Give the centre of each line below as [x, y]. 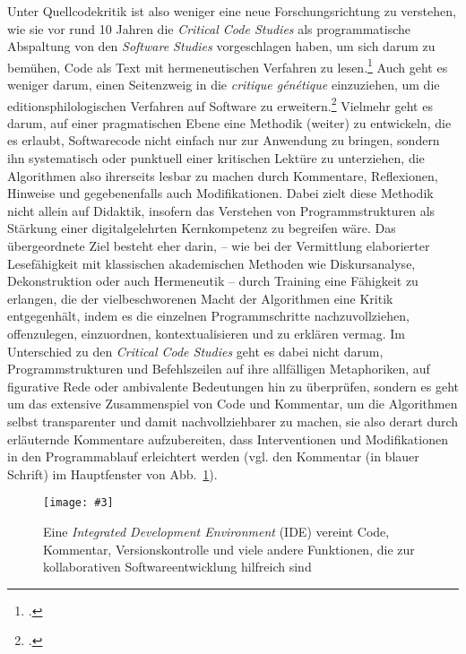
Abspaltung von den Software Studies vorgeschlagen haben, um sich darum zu [221, 46]
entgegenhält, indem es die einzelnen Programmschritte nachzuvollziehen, [208, 316]
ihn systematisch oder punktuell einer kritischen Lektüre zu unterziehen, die [216, 158]
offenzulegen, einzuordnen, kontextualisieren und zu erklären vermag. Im [207, 333]
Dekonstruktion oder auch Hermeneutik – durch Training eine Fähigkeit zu [213, 281]
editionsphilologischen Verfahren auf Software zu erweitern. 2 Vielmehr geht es [220, 104]
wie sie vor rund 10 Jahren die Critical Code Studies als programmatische [209, 28]
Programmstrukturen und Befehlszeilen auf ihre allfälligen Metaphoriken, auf [219, 369]
